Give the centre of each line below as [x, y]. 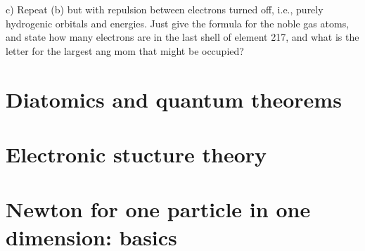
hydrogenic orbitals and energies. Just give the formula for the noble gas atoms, [178, 23]
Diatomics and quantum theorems [174, 99]
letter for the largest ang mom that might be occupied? [125, 50]
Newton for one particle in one [158, 209]
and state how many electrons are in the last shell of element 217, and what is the [182, 37]
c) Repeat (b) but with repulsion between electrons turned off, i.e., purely [165, 9]
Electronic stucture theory [136, 154]
